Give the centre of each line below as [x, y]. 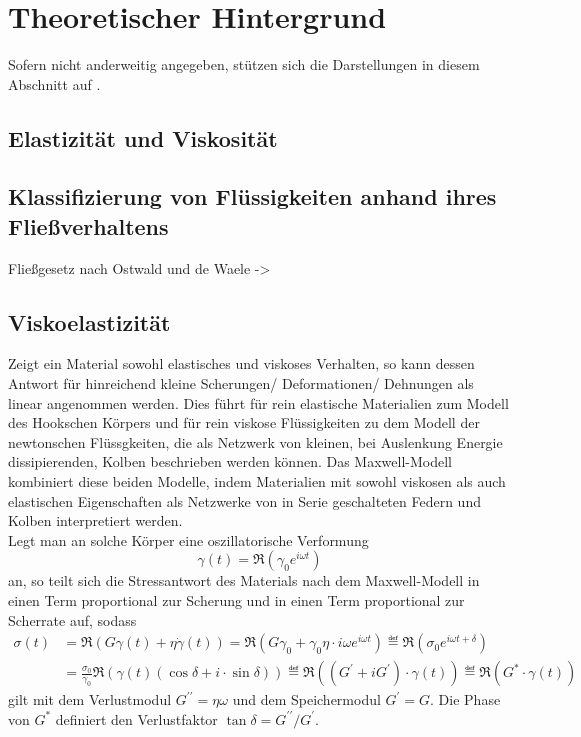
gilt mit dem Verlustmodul [90, 699]
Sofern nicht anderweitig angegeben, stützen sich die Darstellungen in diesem [244, 64]
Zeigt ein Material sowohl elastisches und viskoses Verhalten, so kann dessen [241, 363]
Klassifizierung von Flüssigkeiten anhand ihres [252, 196]
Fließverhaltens [88, 225]
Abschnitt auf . [54, 83]
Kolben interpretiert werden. [95, 520]
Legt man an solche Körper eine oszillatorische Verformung [188, 539]
